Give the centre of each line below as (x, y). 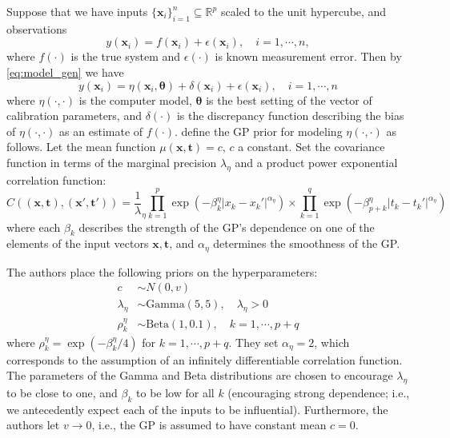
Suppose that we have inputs (77, 11)
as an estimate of (101, 131)
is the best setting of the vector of (289, 100)
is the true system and (126, 56)
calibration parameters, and (74, 115)
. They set (253, 342)
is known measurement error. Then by (308, 56)
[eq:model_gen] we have (65, 72)
